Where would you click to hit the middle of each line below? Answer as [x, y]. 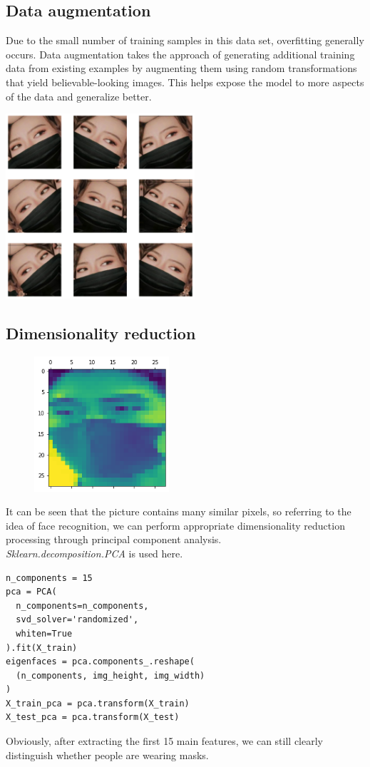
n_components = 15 [49, 578]
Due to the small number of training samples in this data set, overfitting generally [185, 40]
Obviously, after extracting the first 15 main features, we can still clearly [165, 741]
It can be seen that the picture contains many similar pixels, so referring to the [179, 511]
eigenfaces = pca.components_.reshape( [100, 662]
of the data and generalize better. [79, 96]
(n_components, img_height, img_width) [111, 675]
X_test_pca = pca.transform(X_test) [93, 717]
